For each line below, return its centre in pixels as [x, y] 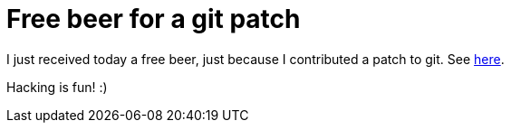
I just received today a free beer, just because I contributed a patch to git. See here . [255, 59]
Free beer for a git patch [154, 19]
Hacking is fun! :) [57, 87]
